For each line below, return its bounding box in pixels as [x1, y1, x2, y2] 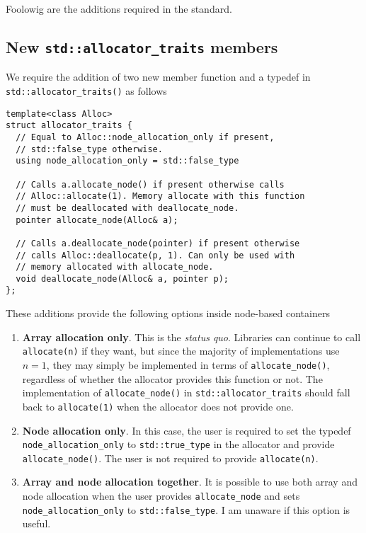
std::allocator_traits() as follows [6, 83, 167, 98]
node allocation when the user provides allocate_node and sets [22, 488, 300, 503]
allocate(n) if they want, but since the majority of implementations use [22, 343, 340, 358]
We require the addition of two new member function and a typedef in [6, 69, 311, 84]
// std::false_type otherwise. [16, 144, 163, 154]
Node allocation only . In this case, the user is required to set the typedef [22, 423, 351, 437]
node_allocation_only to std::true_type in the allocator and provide [22, 437, 335, 452]
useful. [22, 516, 51, 531]
